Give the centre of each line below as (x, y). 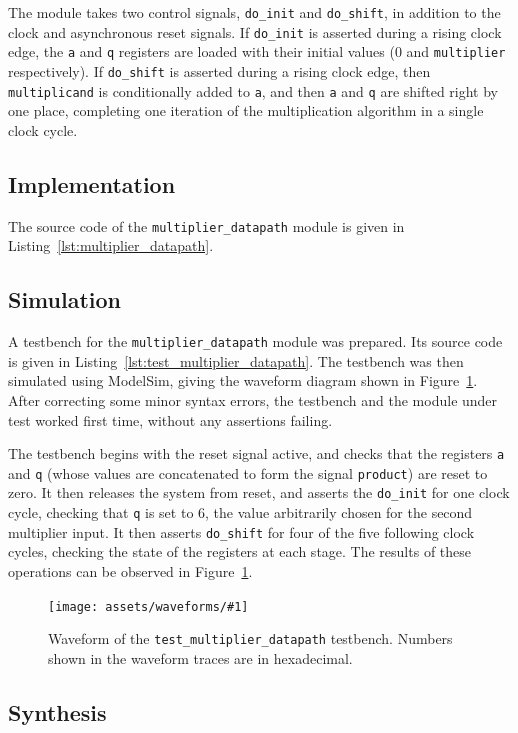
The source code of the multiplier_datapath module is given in (206, 225)
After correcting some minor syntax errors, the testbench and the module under (253, 399)
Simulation (65, 299)
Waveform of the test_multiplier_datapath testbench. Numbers (250, 638)
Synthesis (57, 711)
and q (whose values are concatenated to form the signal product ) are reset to (248, 472)
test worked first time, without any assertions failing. (170, 419)
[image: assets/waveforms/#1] (148, 606)
